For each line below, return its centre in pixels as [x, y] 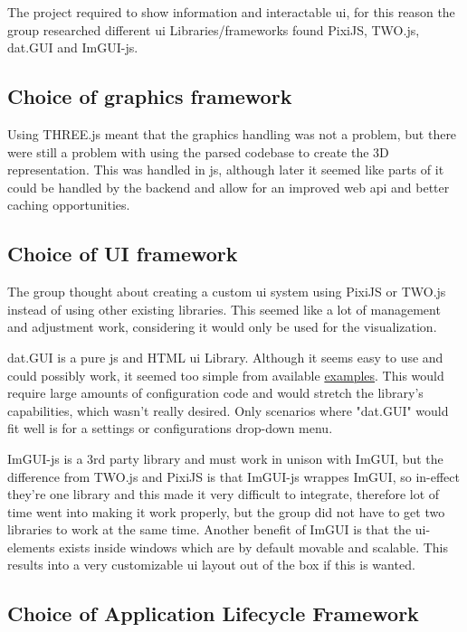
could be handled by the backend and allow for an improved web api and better [229, 187]
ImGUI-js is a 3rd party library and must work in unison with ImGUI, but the [225, 458]
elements [31, 547]
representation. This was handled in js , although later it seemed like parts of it [226, 170]
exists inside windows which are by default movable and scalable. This [254, 547]
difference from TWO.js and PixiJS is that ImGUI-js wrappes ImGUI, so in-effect [233, 476]
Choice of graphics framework [150, 96]
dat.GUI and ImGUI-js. [73, 47]
